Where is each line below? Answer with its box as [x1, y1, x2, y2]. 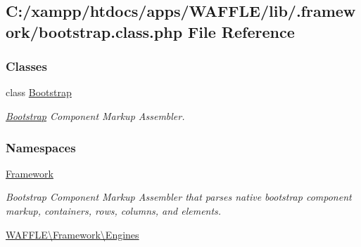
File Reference [188, 20, 295, 42]
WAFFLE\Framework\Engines [6, 227, 139, 241]
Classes [6, 58, 47, 75]
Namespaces [6, 138, 76, 156]
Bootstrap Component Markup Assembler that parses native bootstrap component [6, 189, 352, 204]
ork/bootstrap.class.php [6, 20, 183, 42]
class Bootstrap [6, 85, 72, 100]
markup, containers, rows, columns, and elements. [6, 203, 222, 218]
